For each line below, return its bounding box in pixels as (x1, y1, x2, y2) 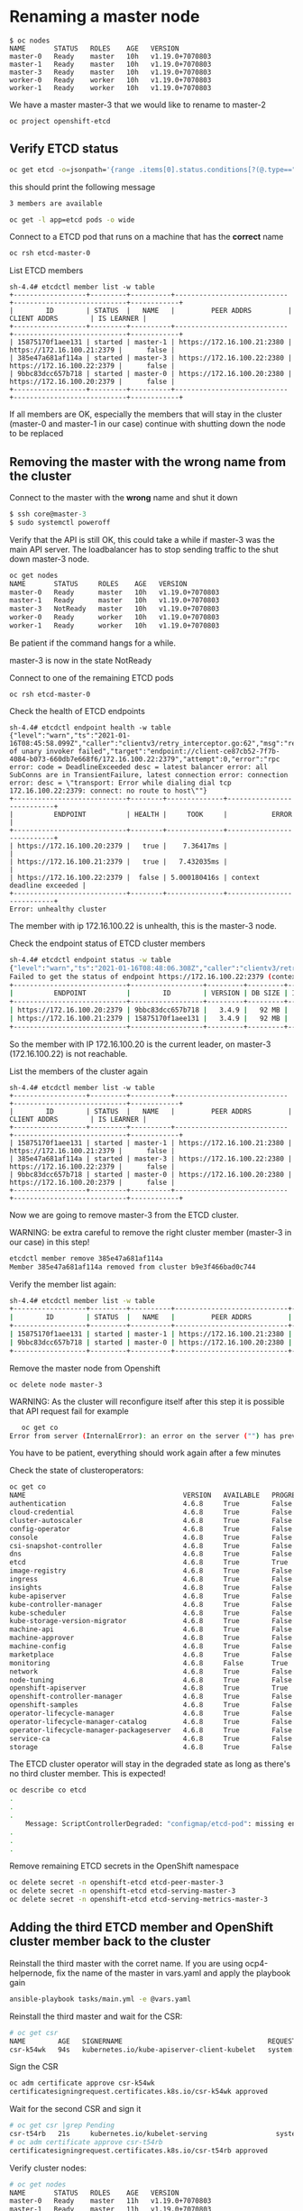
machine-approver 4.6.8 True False (9, 1634, 293, 1643)
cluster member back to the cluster (9, 1934, 211, 1950)
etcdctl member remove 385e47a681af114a (9, 1253, 164, 1263)
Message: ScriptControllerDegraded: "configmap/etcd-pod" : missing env (25, 1819, 300, 1828)
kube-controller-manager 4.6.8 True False (9, 1600, 293, 1609)
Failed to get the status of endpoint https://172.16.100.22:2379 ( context (9, 972, 300, 981)
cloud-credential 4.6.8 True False (9, 1508, 293, 1517)
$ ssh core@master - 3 (9, 509, 87, 519)
